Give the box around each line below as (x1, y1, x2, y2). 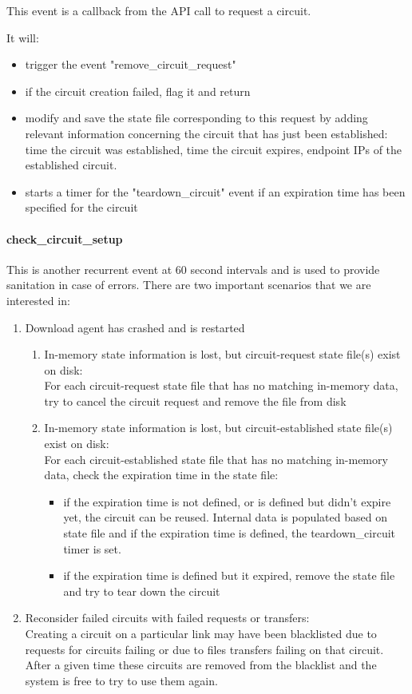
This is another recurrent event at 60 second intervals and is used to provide (6, 260, 380, 277)
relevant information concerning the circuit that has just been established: (25, 125, 388, 141)
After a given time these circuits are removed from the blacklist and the (25, 656, 377, 673)
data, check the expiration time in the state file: (44, 466, 279, 483)
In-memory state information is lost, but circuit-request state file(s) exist (44, 346, 401, 363)
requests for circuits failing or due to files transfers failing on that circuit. (25, 640, 384, 657)
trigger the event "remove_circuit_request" (25, 56, 236, 73)
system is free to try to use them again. (25, 672, 218, 688)
